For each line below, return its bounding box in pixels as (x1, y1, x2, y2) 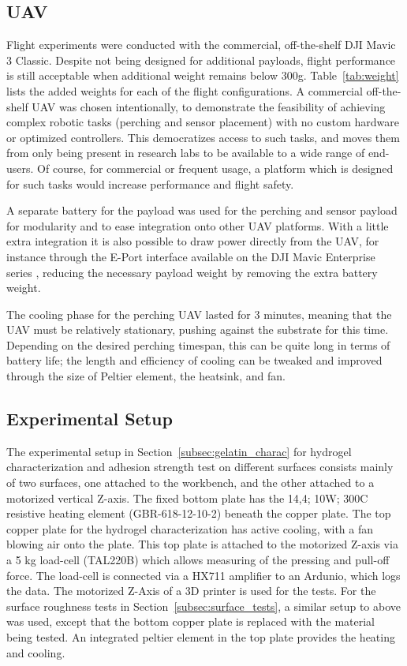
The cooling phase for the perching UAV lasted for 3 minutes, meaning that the (6, 305, 392, 322)
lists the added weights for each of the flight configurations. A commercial (6, 82, 363, 99)
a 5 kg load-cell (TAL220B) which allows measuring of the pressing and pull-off (6, 552, 390, 568)
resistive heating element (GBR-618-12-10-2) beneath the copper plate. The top (6, 505, 391, 522)
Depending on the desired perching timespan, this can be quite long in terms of (6, 336, 390, 353)
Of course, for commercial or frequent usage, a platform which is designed (37, 159, 394, 176)
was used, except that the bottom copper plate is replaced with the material (6, 613, 375, 630)
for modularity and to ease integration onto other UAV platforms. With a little (6, 217, 389, 234)
